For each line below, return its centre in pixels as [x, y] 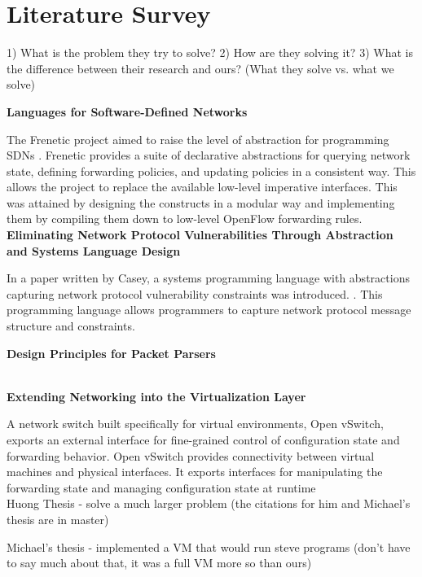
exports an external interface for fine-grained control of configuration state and [203, 439]
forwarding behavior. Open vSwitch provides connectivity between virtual [191, 455]
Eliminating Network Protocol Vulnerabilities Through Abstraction [200, 235]
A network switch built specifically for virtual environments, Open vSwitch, [195, 424]
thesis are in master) [58, 519]
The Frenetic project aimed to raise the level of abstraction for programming [198, 139]
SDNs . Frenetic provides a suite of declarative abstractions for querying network [209, 155]
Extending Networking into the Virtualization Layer [156, 396]
